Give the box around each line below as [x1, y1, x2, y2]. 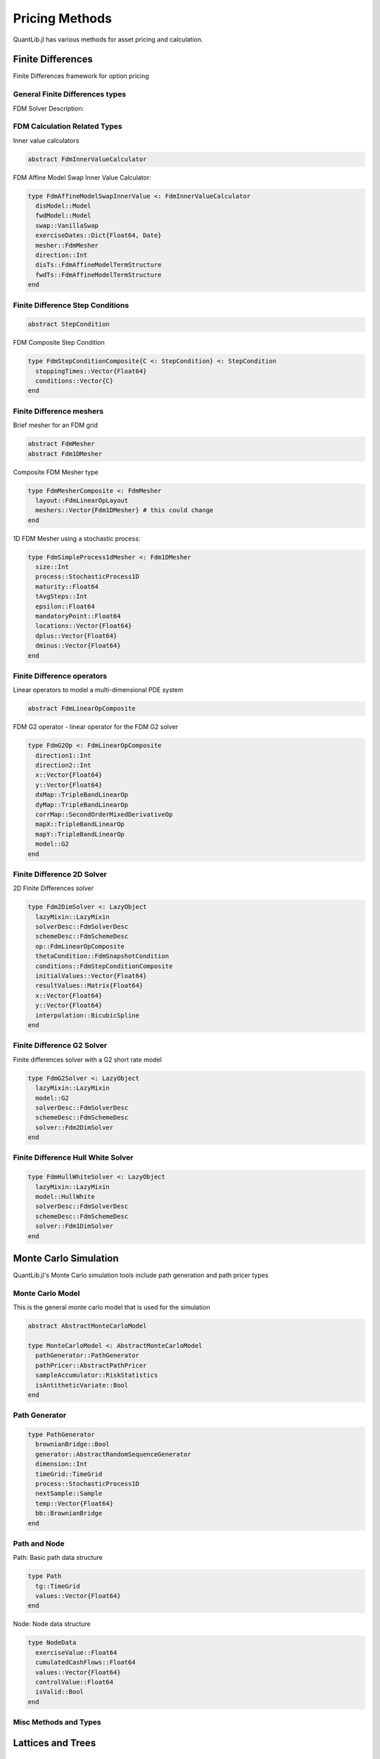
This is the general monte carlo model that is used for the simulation [13, 1303, 210, 1312]
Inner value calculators [13, 136, 80, 144]
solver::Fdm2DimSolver [35, 1123, 114, 1131]
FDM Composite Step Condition [13, 338, 105, 347]
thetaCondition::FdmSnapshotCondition [35, 952, 169, 960]
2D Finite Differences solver [13, 884, 94, 893]
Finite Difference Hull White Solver [13, 1152, 134, 1162]
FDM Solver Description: [13, 104, 84, 113]
